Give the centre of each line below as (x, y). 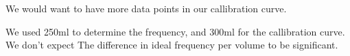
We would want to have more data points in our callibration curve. (146, 8)
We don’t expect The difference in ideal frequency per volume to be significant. (172, 45)
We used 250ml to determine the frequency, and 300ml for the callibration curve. (175, 31)
